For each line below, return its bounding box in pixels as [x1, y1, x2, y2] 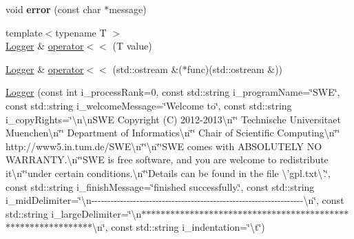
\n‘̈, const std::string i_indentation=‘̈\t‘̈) [92, 220, 265, 234]
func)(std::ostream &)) [187, 61, 283, 76]
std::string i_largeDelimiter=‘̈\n [6, 206, 142, 220]
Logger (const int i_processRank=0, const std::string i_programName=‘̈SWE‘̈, [6, 85, 340, 99]
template [6, 25, 43, 39]
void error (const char [6, 2, 101, 16]
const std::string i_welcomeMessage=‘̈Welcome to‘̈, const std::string [6, 98, 292, 112]
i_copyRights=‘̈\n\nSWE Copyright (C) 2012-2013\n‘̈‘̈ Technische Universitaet [6, 112, 341, 126]
